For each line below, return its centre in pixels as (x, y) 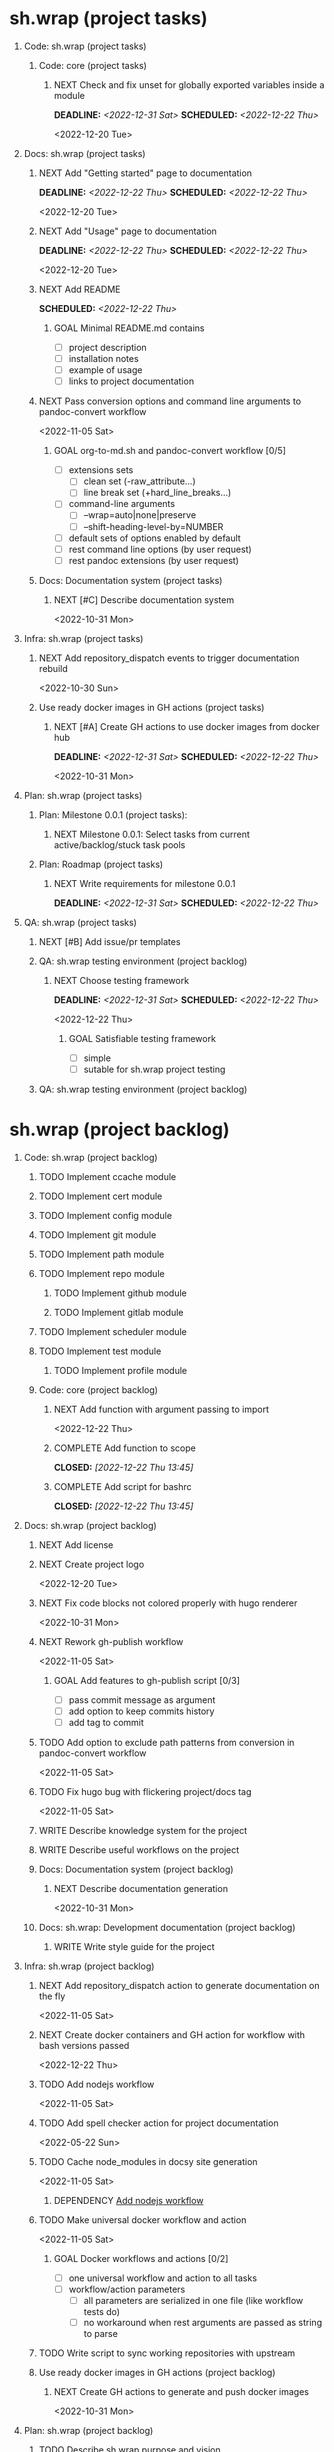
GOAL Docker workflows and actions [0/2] (141, 2258)
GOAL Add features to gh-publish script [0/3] (147, 1680)
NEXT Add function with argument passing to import (161, 1409)
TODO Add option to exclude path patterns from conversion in (166, 1742)
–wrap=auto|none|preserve (140, 515)
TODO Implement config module (105, 1215)
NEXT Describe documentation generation (141, 1888)
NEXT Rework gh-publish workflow (111, 1641)
